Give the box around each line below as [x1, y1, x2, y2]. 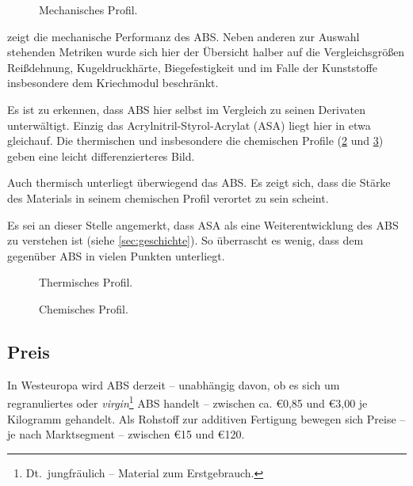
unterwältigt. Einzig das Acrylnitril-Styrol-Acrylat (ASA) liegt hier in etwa [7, 116, 371, 133]
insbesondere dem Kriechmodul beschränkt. [7, 74, 219, 91]
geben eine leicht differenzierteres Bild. [7, 147, 195, 164]
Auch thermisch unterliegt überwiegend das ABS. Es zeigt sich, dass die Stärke [7, 174, 391, 191]
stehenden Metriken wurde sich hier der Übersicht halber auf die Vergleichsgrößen [7, 44, 405, 60]
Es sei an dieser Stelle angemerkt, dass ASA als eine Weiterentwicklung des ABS [7, 216, 399, 233]
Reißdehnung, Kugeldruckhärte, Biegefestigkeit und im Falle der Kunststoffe [7, 59, 377, 75]
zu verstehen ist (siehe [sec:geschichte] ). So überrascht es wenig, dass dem [7, 232, 364, 249]
